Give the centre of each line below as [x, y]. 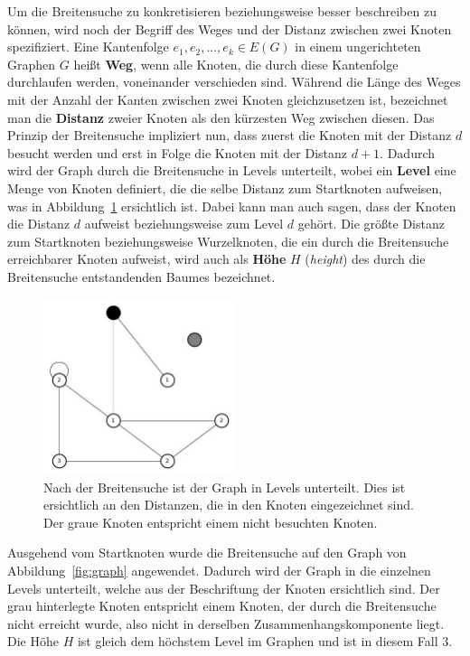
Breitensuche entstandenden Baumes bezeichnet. [141, 276]
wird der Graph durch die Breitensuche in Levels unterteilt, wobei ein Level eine [232, 170]
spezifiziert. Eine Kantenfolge [88, 47]
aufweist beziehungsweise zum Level [184, 224]
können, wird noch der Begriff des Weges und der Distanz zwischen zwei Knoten [230, 28]
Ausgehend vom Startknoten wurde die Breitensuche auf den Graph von [207, 553]
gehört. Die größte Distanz [371, 224]
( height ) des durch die [365, 259]
